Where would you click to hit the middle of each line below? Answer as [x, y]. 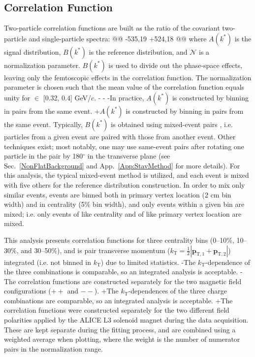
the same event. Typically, [43, 124]
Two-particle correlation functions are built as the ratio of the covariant [112, 28]
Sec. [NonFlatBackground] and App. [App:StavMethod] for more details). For [122, 165]
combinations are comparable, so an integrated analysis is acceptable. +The [118, 300]
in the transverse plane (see [129, 156]
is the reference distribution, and [138, 51]
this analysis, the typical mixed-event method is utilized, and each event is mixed [127, 175]
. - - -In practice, [119, 97]
